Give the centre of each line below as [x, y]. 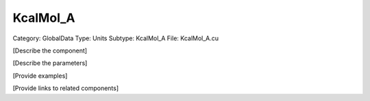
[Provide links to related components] [66, 88]
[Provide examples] [40, 76]
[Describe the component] [50, 50]
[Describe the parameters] [50, 63]
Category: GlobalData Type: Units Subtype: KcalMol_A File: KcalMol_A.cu [116, 38]
